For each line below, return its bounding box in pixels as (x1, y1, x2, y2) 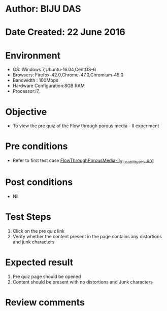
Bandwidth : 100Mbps (12, 77, 58, 83)
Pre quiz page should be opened (12, 273, 81, 279)
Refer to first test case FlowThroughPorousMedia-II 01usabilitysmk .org (12, 157, 154, 164)
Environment (5, 49, 61, 61)
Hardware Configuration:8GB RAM (12, 82, 85, 89)
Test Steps (5, 211, 52, 223)
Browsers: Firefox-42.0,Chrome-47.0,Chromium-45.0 (12, 72, 124, 78)
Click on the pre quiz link (12, 228, 65, 234)
